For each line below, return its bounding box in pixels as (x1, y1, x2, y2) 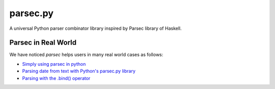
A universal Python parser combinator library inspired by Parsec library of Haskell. (9, 25, 182, 31)
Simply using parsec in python (22, 61, 86, 67)
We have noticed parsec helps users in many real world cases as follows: (9, 52, 163, 58)
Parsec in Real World (9, 38, 76, 47)
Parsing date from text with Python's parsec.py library (22, 68, 136, 74)
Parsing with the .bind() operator (22, 75, 91, 81)
